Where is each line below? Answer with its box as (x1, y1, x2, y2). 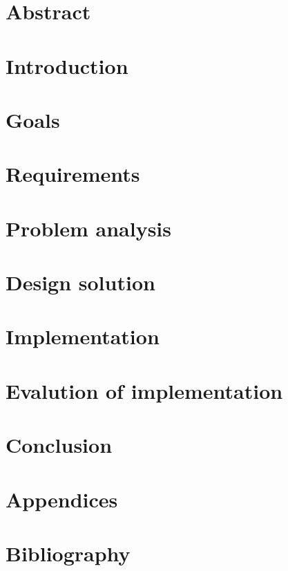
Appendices (6, 485, 118, 513)
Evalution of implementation (6, 376, 283, 404)
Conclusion (6, 431, 113, 459)
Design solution (6, 268, 155, 297)
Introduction (6, 51, 128, 79)
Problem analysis (6, 214, 171, 242)
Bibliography (6, 539, 131, 567)
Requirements (6, 160, 140, 188)
